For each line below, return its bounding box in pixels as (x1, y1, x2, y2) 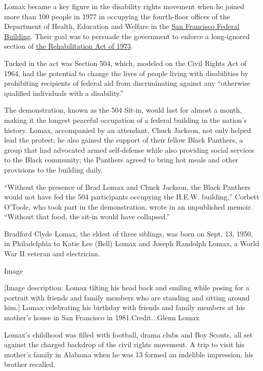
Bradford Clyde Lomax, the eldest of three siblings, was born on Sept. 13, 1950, (4, 228, 253, 239)
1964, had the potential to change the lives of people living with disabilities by (4, 68, 249, 78)
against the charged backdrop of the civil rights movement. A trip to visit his (4, 339, 245, 350)
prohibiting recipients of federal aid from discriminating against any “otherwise (4, 78, 250, 88)
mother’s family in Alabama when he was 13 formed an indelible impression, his (4, 349, 254, 359)
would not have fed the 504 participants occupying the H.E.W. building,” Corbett (4, 191, 259, 202)
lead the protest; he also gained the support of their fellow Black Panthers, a (4, 134, 243, 145)
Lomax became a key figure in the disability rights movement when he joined (4, 1, 245, 11)
